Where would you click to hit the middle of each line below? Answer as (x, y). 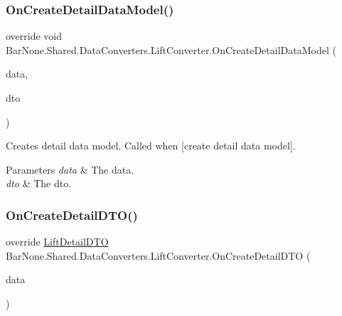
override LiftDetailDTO (57, 242)
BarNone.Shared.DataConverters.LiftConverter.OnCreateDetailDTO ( (158, 255)
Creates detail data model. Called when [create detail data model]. (151, 146)
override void (34, 36)
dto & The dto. (39, 183)
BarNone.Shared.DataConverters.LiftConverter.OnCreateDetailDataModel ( (171, 49)
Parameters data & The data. (70, 169)
